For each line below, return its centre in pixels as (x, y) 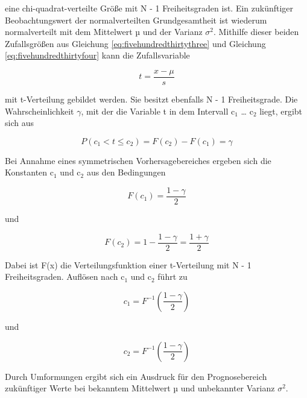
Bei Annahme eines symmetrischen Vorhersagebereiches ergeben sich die (138, 160)
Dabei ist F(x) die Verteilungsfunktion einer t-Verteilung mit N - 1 (128, 264)
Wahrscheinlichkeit (40, 111)
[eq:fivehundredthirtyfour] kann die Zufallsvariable (97, 55)
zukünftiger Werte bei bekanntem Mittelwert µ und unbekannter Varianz (140, 388)
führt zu (172, 276)
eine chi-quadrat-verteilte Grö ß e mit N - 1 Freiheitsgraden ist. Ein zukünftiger (149, 8)
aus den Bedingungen (126, 172)
